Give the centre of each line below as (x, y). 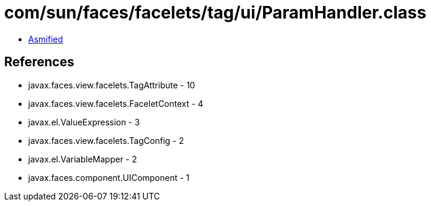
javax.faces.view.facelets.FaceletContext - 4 (116, 103)
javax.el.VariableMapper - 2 (83, 159)
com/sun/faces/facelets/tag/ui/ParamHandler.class (215, 13)
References (39, 62)
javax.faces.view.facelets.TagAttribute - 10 (112, 85)
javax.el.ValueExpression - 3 (84, 122)
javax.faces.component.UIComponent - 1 (109, 177)
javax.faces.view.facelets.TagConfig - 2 (106, 140)
